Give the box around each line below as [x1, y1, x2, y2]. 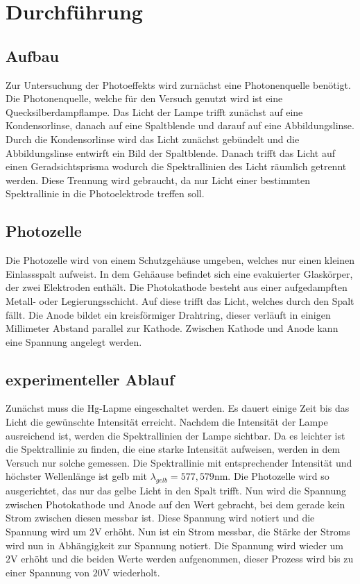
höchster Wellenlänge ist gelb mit [6, 469, 147, 483]
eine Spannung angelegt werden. [6, 334, 142, 349]
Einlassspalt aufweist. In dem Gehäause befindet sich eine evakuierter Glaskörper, [6, 266, 353, 281]
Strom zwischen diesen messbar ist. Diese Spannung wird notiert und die [6, 510, 315, 525]
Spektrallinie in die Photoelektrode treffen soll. [6, 186, 205, 201]
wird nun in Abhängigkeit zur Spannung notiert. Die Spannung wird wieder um [6, 537, 343, 552]
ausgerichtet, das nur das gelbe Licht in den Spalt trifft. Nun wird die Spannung [6, 483, 347, 498]
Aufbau [6, 44, 59, 66]
